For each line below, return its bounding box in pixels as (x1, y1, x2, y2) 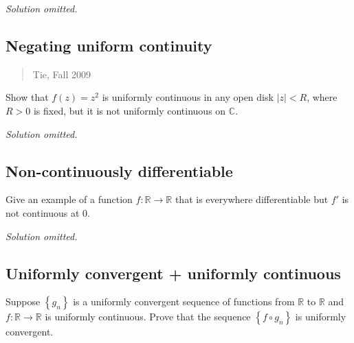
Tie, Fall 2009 (32, 67, 91, 81)
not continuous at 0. (5, 205, 90, 220)
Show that (5, 90, 49, 104)
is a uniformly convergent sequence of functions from (73, 294, 295, 309)
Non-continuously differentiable (5, 160, 233, 181)
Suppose (5, 294, 41, 309)
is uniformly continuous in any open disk (102, 90, 274, 104)
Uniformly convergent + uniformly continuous (5, 262, 341, 283)
